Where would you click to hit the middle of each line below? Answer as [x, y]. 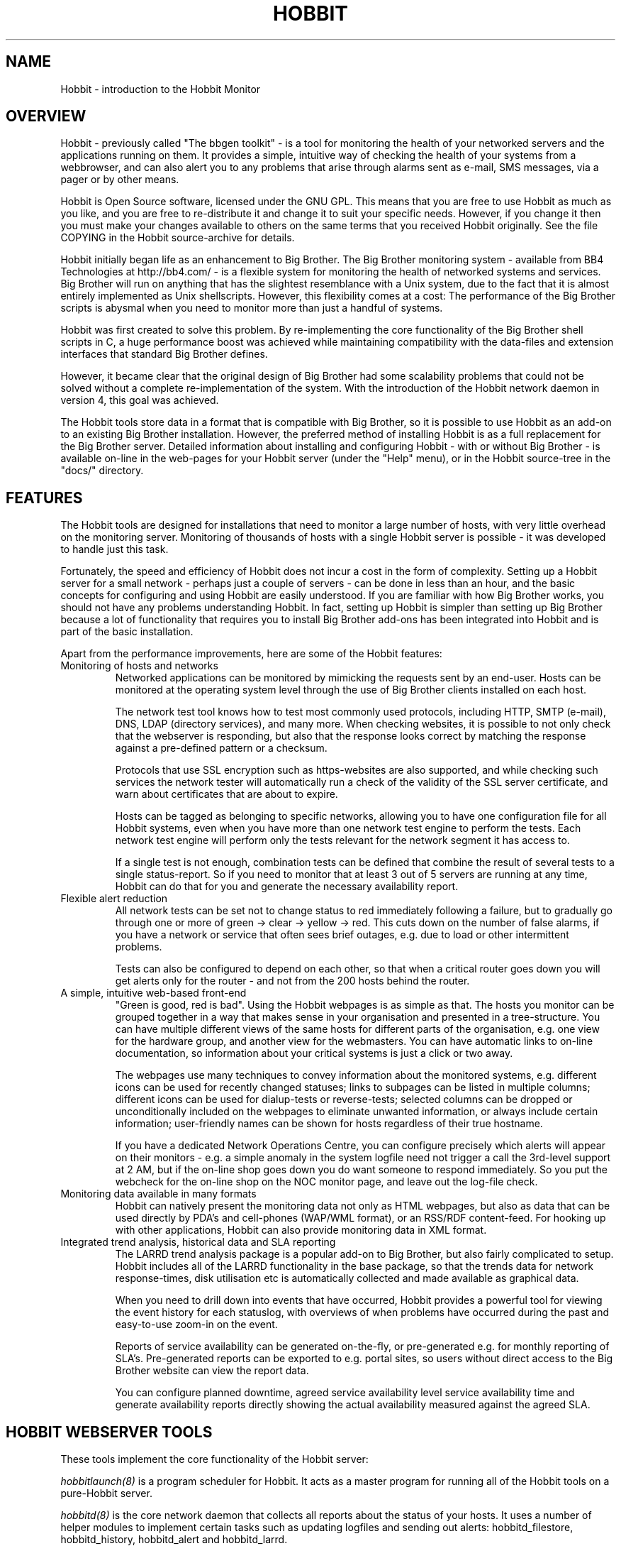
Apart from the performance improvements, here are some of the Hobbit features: [251, 654]
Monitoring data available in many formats [158, 1194]
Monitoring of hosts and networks [139, 666]
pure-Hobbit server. [106, 1493]
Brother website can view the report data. [212, 1371]
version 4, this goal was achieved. [140, 400]
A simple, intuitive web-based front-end [153, 993]
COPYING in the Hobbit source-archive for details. [178, 238]
